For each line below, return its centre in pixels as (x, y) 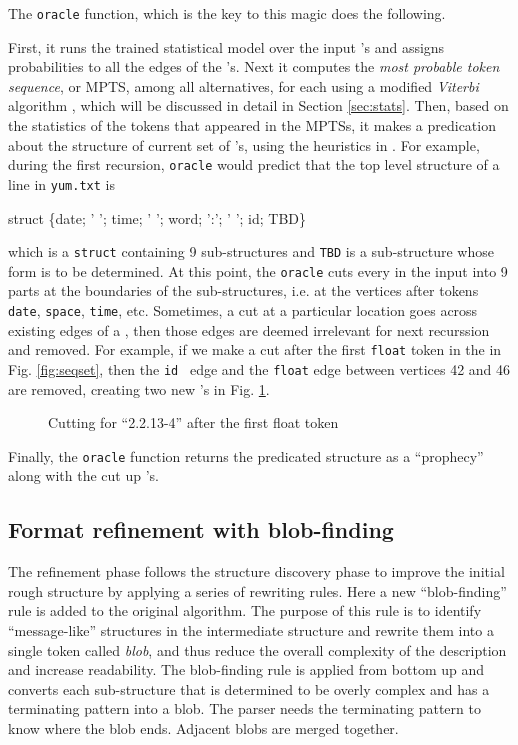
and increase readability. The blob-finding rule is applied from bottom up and (246, 669)
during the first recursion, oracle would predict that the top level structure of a (254, 164)
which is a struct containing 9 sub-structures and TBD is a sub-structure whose (251, 251)
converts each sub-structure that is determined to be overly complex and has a (249, 688)
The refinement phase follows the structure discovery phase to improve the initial (256, 571)
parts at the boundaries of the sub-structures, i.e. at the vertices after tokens (243, 290)
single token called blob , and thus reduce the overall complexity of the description (257, 649)
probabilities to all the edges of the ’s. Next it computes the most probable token (254, 66)
